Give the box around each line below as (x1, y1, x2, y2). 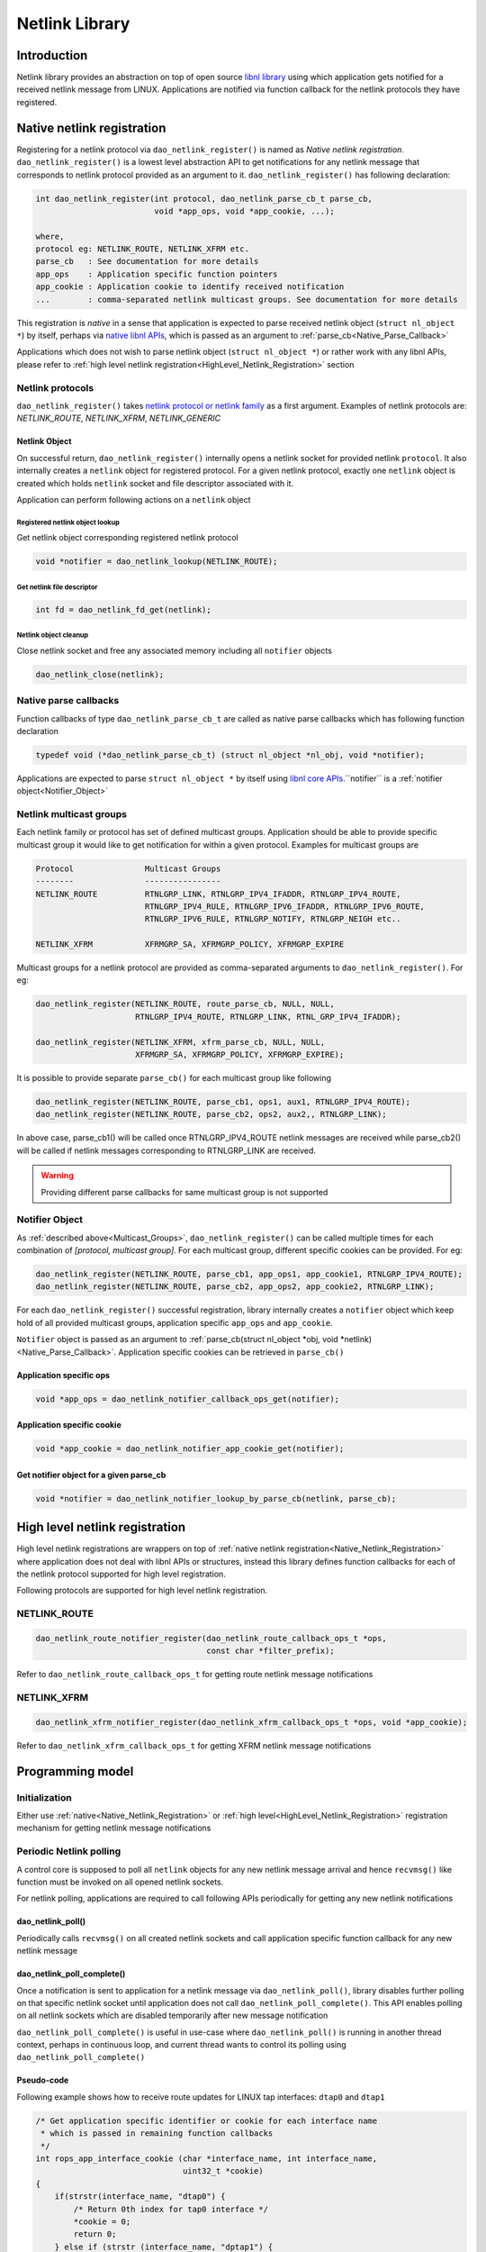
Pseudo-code (16, 2075, 69, 2085)
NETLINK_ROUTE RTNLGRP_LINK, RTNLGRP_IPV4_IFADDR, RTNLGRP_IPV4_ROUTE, (35, 888, 401, 899)
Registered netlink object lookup (16, 518, 121, 527)
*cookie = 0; (73, 2216, 131, 2227)
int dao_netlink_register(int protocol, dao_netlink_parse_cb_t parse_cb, (35, 194, 373, 204)
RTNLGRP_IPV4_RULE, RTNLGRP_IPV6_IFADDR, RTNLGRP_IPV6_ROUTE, (144, 901, 425, 912)
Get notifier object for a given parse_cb (16, 1469, 166, 1480)
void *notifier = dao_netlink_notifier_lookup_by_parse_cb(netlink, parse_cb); (35, 1494, 397, 1503)
